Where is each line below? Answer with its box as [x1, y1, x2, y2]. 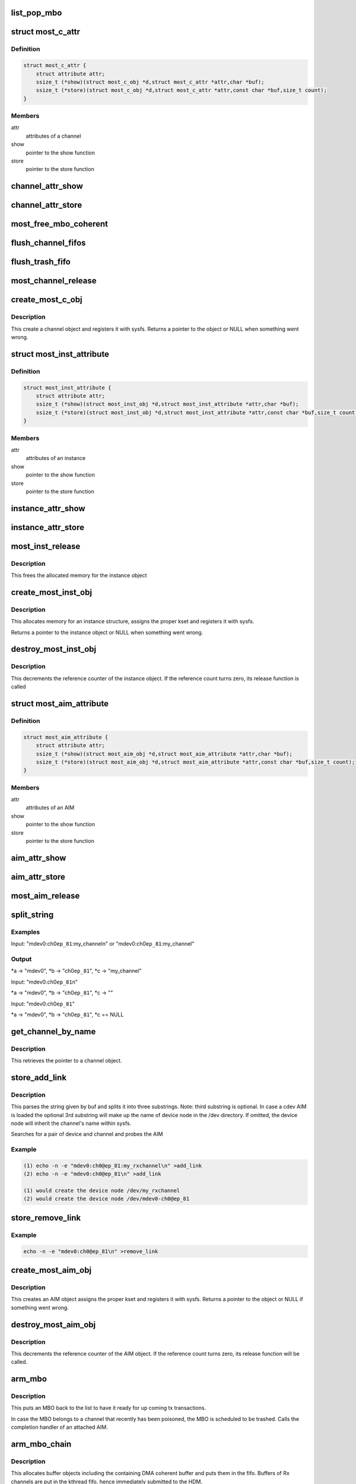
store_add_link [11, 1072, 67, 1083]
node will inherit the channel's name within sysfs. [11, 1120, 132, 1127]
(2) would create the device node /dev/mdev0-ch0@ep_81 [23, 1196, 190, 1202]
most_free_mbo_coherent [11, 219, 109, 229]
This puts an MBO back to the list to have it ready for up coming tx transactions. [11, 1404, 206, 1412]
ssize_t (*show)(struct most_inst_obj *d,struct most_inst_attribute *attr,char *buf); [36, 401, 299, 408]
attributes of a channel [26, 132, 81, 139]
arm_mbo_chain [11, 1439, 72, 1450]
